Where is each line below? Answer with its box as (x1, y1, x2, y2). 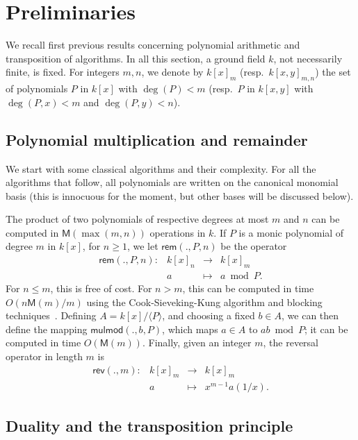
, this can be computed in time (182, 280, 314, 295)
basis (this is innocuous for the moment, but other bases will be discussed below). (6, 188, 354, 203)
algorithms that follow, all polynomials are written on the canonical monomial (6, 175, 339, 189)
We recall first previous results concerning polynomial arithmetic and (6, 37, 300, 52)
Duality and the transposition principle (6, 414, 293, 436)
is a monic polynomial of (238, 225, 344, 239)
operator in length (6, 348, 83, 363)
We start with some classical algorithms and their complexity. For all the (6, 161, 316, 176)
